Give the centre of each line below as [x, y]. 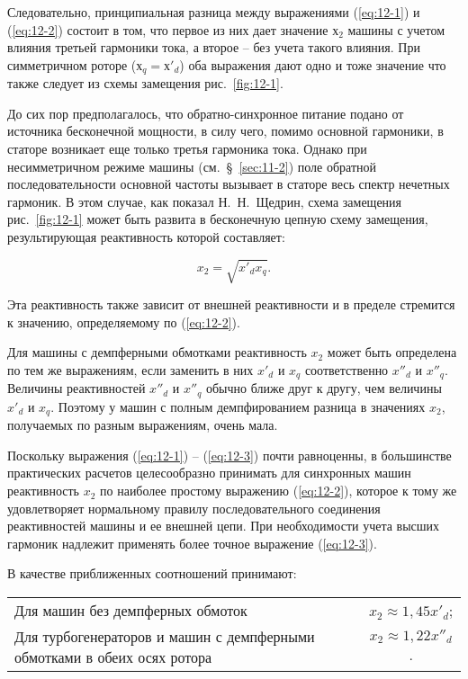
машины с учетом [396, 29]
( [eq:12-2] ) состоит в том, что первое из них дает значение [168, 29]
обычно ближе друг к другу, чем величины [324, 388]
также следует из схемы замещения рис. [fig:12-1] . [145, 83]
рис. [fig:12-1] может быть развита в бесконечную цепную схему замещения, [218, 219]
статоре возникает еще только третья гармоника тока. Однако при [187, 149]
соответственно [346, 369]
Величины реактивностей [76, 388]
